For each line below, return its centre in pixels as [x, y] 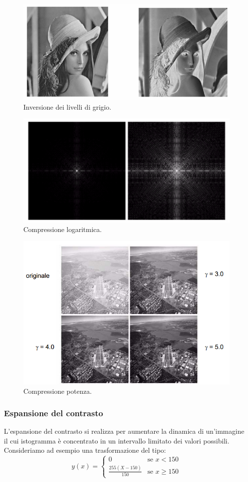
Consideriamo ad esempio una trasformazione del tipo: [85, 450]
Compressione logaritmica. [63, 229]
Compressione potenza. [58, 391]
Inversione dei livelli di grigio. [67, 106]
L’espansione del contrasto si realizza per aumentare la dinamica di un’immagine [124, 431]
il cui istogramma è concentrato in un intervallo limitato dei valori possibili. [117, 440]
